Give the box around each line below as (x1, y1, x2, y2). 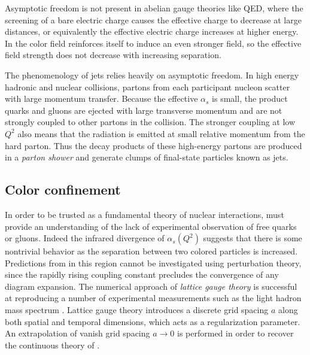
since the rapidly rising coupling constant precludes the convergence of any (5, 268, 279, 281)
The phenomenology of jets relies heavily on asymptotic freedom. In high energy (5, 68, 299, 81)
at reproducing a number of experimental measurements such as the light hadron (5, 292, 302, 304)
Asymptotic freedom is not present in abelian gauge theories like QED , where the (5, 2, 303, 14)
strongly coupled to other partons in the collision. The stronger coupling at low (5, 116, 296, 128)
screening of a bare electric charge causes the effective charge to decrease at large (5, 13, 302, 26)
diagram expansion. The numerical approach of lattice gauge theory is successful (5, 280, 297, 292)
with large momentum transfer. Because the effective (5, 92, 198, 105)
